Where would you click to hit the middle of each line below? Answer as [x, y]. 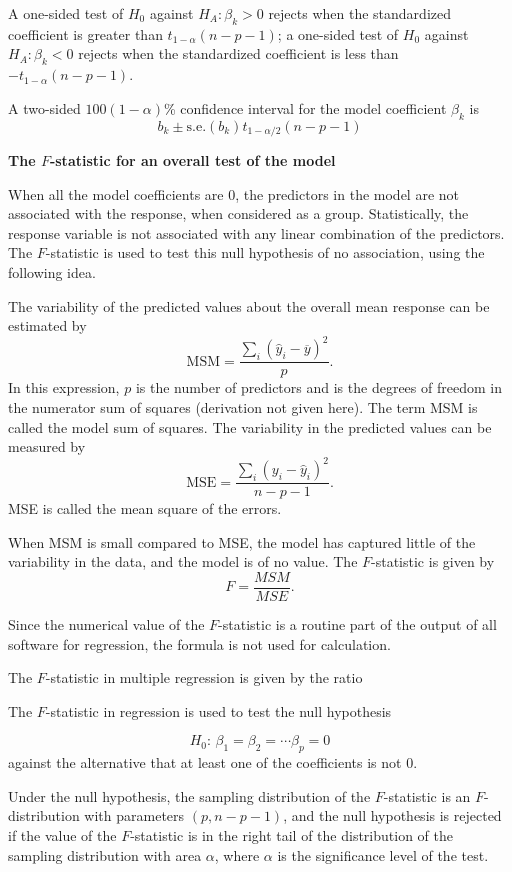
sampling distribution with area [105, 854]
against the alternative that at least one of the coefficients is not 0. [213, 762]
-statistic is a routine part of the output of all [357, 624]
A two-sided [44, 107]
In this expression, [64, 387]
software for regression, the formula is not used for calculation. [199, 643]
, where [237, 854]
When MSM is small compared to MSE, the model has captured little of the [242, 541]
